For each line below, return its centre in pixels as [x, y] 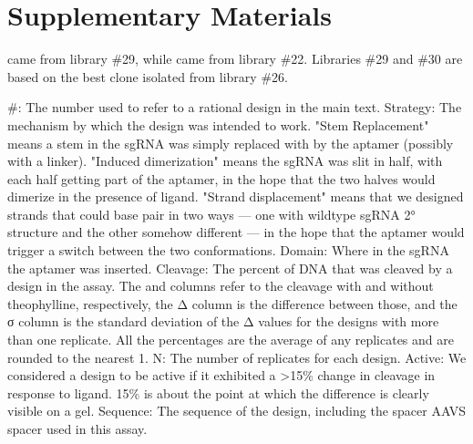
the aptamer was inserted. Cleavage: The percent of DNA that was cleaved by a [230, 268]
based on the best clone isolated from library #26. [148, 76]
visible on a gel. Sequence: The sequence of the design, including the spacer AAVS [237, 411]
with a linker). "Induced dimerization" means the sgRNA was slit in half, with [225, 161]
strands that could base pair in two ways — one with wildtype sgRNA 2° [211, 214]
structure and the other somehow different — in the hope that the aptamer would [236, 232]
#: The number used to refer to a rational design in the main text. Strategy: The [235, 107]
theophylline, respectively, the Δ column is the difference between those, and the [232, 303]
